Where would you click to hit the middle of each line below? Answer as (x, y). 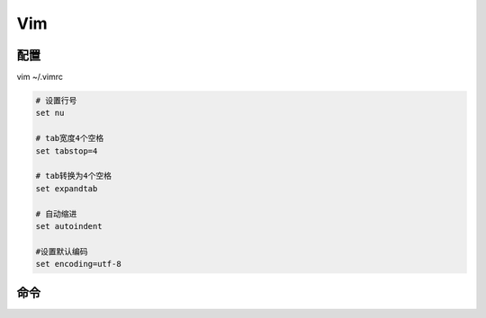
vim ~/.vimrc (40, 77)
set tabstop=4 (67, 151)
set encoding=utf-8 (78, 264)
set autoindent (69, 226)
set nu (50, 113)
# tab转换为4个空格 (74, 176)
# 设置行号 (56, 101)
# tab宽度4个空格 (70, 138)
